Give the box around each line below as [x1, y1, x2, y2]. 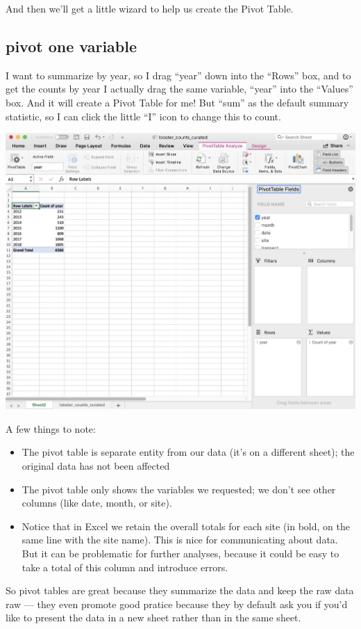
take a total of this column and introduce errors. [22, 559, 228, 574]
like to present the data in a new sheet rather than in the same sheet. [6, 610, 301, 625]
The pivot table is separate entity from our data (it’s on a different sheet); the [22, 445, 355, 459]
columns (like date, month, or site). [22, 495, 172, 510]
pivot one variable [6, 35, 137, 56]
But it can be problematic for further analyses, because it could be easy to [22, 546, 339, 560]
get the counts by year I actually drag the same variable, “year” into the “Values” [6, 81, 353, 96]
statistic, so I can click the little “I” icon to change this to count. [6, 109, 281, 123]
